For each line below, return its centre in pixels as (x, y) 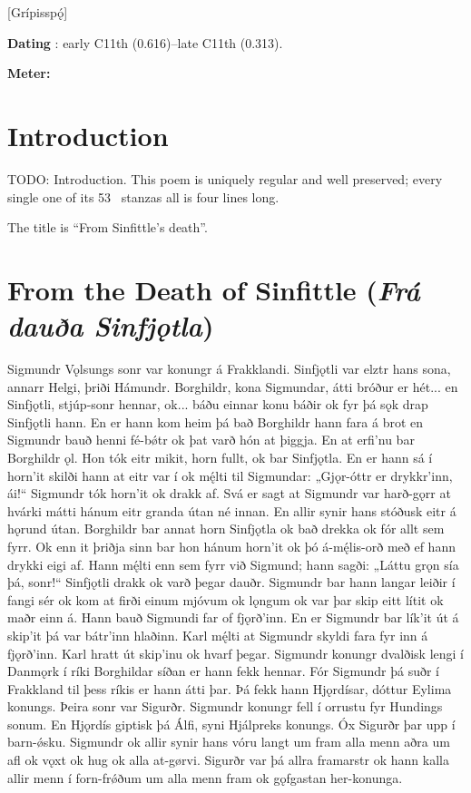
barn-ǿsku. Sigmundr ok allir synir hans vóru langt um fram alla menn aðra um (229, 742)
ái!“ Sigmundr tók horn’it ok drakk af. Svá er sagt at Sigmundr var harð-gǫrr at (229, 493)
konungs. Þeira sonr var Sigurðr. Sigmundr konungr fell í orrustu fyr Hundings (225, 706)
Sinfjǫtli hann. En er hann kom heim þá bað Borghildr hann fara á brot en (216, 421)
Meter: (29, 73)
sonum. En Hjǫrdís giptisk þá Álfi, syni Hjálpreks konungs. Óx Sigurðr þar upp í (231, 724)
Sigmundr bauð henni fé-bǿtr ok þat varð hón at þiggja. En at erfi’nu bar (211, 440)
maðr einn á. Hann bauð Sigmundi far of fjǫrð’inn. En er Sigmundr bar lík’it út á (233, 617)
